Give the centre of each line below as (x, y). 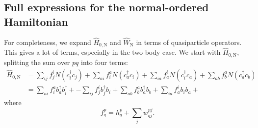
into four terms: (104, 62)
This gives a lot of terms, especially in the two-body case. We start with (112, 52)
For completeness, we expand (48, 42)
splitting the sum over (37, 62)
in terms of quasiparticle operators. (189, 42)
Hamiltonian (36, 21)
